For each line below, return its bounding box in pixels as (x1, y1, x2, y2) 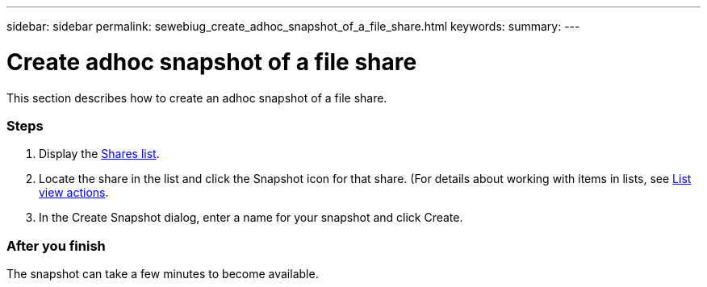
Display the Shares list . (39, 147, 160, 161)
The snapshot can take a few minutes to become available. (6, 267, 319, 281)
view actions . (39, 185, 109, 200)
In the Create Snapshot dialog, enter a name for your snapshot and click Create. (39, 210, 463, 225)
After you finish (6, 237, 106, 254)
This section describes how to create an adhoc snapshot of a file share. (6, 90, 387, 105)
